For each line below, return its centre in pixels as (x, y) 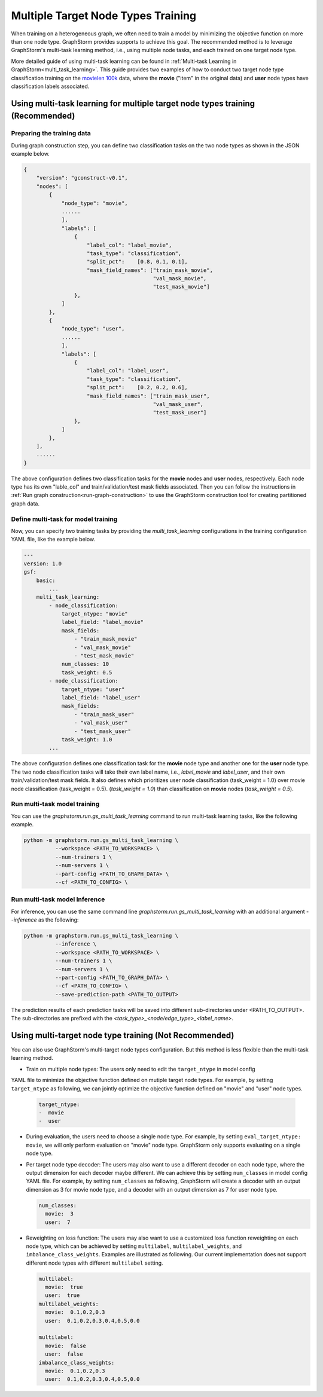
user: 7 (58, 1222)
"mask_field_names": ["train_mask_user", (148, 396)
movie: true (64, 1287)
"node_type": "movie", (95, 203)
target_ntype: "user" (93, 689)
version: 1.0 (43, 563)
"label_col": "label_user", (128, 371)
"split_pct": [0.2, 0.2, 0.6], (137, 387)
